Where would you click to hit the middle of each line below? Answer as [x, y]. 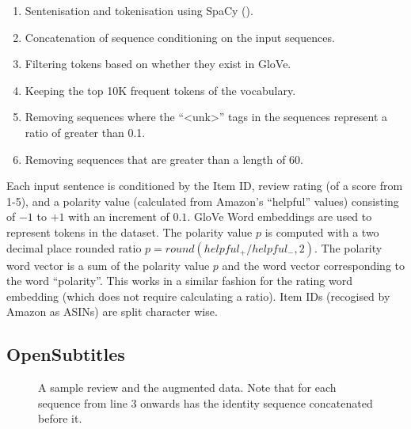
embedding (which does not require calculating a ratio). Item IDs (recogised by [198, 296]
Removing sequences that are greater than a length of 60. [164, 159]
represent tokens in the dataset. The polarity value [129, 232]
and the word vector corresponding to [313, 265]
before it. [60, 418]
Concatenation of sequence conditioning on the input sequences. [180, 37]
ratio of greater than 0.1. [85, 132]
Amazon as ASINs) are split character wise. [112, 311]
